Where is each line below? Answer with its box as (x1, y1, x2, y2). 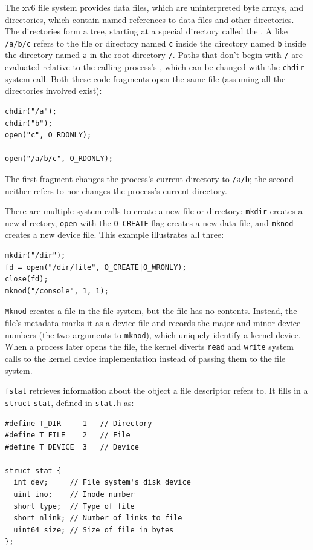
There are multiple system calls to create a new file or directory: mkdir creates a (5, 205, 303, 217)
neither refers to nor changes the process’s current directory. (5, 184, 227, 197)
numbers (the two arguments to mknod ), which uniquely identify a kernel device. (5, 328, 301, 341)
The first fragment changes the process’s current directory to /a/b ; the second (5, 172, 294, 185)
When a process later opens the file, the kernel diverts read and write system (5, 340, 294, 353)
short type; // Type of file (13, 502, 135, 511)
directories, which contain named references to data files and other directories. (5, 13, 294, 25)
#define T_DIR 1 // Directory (5, 419, 152, 428)
